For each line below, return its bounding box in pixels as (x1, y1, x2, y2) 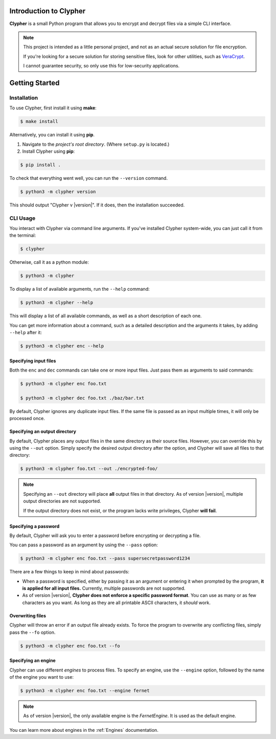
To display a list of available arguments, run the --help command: (9, 286, 150, 292)
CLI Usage (9, 215, 36, 222)
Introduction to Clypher (9, 7, 86, 15)
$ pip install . (20, 161, 61, 168)
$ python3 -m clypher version (20, 189, 96, 194)
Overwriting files (9, 612, 46, 618)
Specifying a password (9, 523, 60, 529)
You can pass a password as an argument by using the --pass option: (9, 542, 158, 548)
